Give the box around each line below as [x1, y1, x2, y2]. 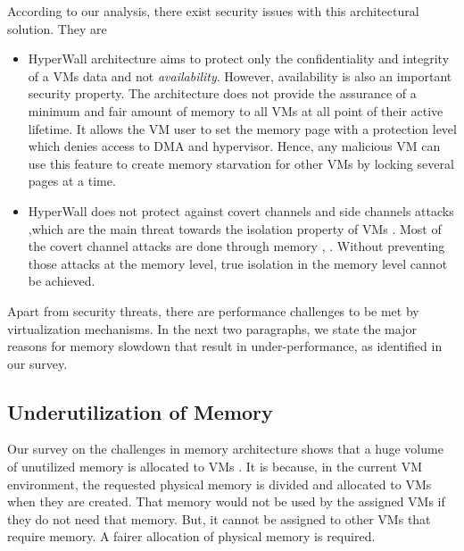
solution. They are [7, 19, 107, 38]
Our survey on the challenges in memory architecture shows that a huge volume [7, 439, 443, 458]
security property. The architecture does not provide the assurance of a [28, 84, 417, 103]
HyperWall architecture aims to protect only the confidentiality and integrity [28, 49, 450, 68]
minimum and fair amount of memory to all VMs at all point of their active [28, 101, 443, 120]
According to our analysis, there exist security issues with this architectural [7, 2, 419, 20]
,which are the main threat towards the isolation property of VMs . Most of [28, 219, 442, 238]
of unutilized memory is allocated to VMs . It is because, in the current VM [7, 457, 423, 476]
